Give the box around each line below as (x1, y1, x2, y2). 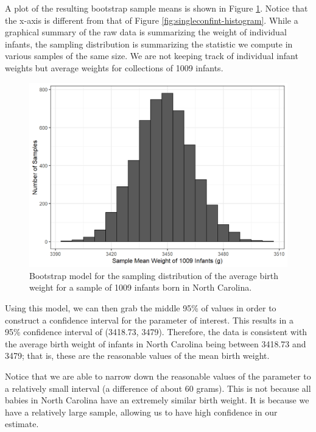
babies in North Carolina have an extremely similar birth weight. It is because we (5, 394, 309, 406)
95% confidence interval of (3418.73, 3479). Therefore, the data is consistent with (5, 325, 307, 338)
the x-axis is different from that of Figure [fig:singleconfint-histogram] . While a (5, 13, 298, 26)
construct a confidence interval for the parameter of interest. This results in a (5, 313, 293, 326)
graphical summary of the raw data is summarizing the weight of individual (5, 26, 287, 38)
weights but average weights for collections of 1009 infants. (5, 61, 223, 74)
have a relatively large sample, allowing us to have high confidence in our (5, 405, 278, 418)
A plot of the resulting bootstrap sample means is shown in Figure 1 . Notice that (5, 2, 308, 14)
